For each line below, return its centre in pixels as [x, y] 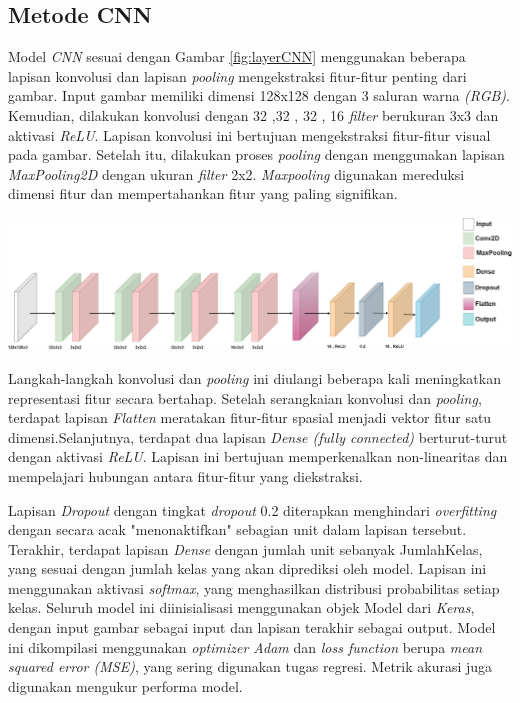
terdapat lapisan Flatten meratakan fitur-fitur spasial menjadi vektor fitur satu [250, 417]
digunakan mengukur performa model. [125, 685]
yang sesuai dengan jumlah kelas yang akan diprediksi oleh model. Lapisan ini [247, 568]
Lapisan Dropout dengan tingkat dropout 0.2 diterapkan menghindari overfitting [252, 509]
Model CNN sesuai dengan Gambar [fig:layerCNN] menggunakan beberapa [237, 56]
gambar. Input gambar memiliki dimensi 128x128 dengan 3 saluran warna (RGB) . [259, 95]
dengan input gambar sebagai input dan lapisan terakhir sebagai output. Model [252, 627]
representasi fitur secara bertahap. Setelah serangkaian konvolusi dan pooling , [245, 397]
